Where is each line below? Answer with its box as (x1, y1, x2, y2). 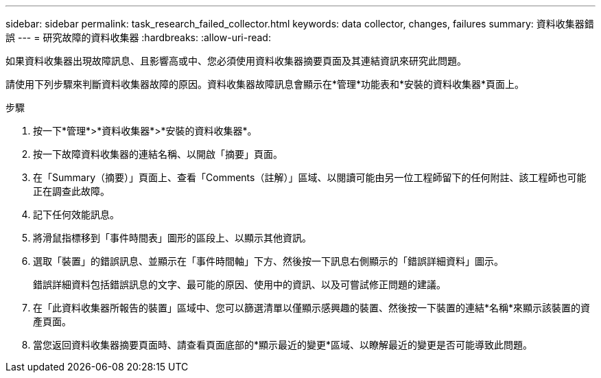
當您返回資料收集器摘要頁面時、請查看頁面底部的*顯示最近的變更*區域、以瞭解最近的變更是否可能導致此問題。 (33, 339, 533, 351)
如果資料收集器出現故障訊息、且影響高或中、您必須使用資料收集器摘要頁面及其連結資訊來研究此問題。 (5, 55, 467, 67)
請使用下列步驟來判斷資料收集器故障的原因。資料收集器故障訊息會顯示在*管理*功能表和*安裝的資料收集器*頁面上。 (5, 78, 525, 90)
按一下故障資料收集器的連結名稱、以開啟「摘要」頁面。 (33, 148, 283, 160)
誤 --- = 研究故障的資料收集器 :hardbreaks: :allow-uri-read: (5, 32, 271, 43)
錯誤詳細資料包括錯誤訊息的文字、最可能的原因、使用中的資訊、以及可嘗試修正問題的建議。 (33, 279, 446, 290)
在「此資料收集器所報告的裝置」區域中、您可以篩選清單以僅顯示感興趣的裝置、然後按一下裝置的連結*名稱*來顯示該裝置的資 (33, 302, 591, 314)
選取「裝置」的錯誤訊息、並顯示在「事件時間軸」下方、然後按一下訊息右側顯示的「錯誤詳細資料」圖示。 (33, 255, 504, 267)
